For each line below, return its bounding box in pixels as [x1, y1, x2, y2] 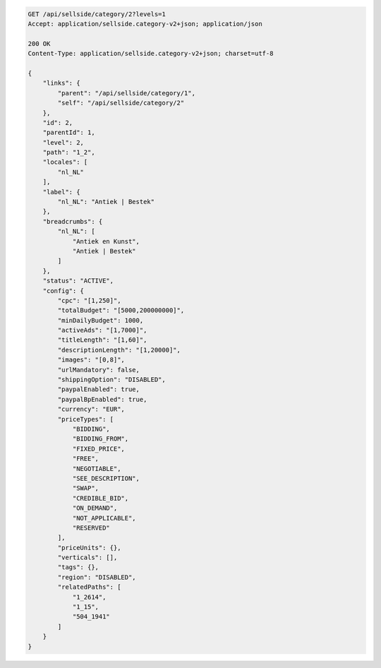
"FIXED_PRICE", [72, 445, 125, 453]
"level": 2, [42, 138, 85, 146]
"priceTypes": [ [57, 415, 114, 423]
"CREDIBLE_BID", [72, 494, 129, 502]
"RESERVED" [72, 523, 111, 532]
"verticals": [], [57, 554, 118, 561]
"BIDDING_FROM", [72, 435, 129, 443]
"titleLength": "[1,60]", [57, 336, 147, 344]
